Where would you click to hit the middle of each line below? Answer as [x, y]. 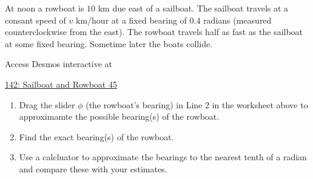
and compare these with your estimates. [93, 168]
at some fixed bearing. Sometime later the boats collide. [109, 43]
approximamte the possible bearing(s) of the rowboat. [119, 116]
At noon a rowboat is [45, 8]
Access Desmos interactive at [59, 64]
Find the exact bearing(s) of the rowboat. [96, 136]
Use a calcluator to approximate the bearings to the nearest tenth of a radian [163, 157]
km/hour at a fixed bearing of [131, 20]
